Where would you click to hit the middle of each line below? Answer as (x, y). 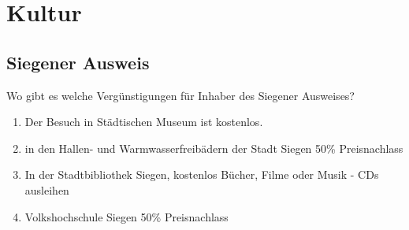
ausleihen (47, 189)
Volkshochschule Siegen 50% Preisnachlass (126, 216)
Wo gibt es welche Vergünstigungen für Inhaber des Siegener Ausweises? (180, 95)
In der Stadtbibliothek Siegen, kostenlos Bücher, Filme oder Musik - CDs (202, 174)
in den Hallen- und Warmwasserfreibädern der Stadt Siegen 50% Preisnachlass (214, 148)
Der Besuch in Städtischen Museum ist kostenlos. (144, 122)
